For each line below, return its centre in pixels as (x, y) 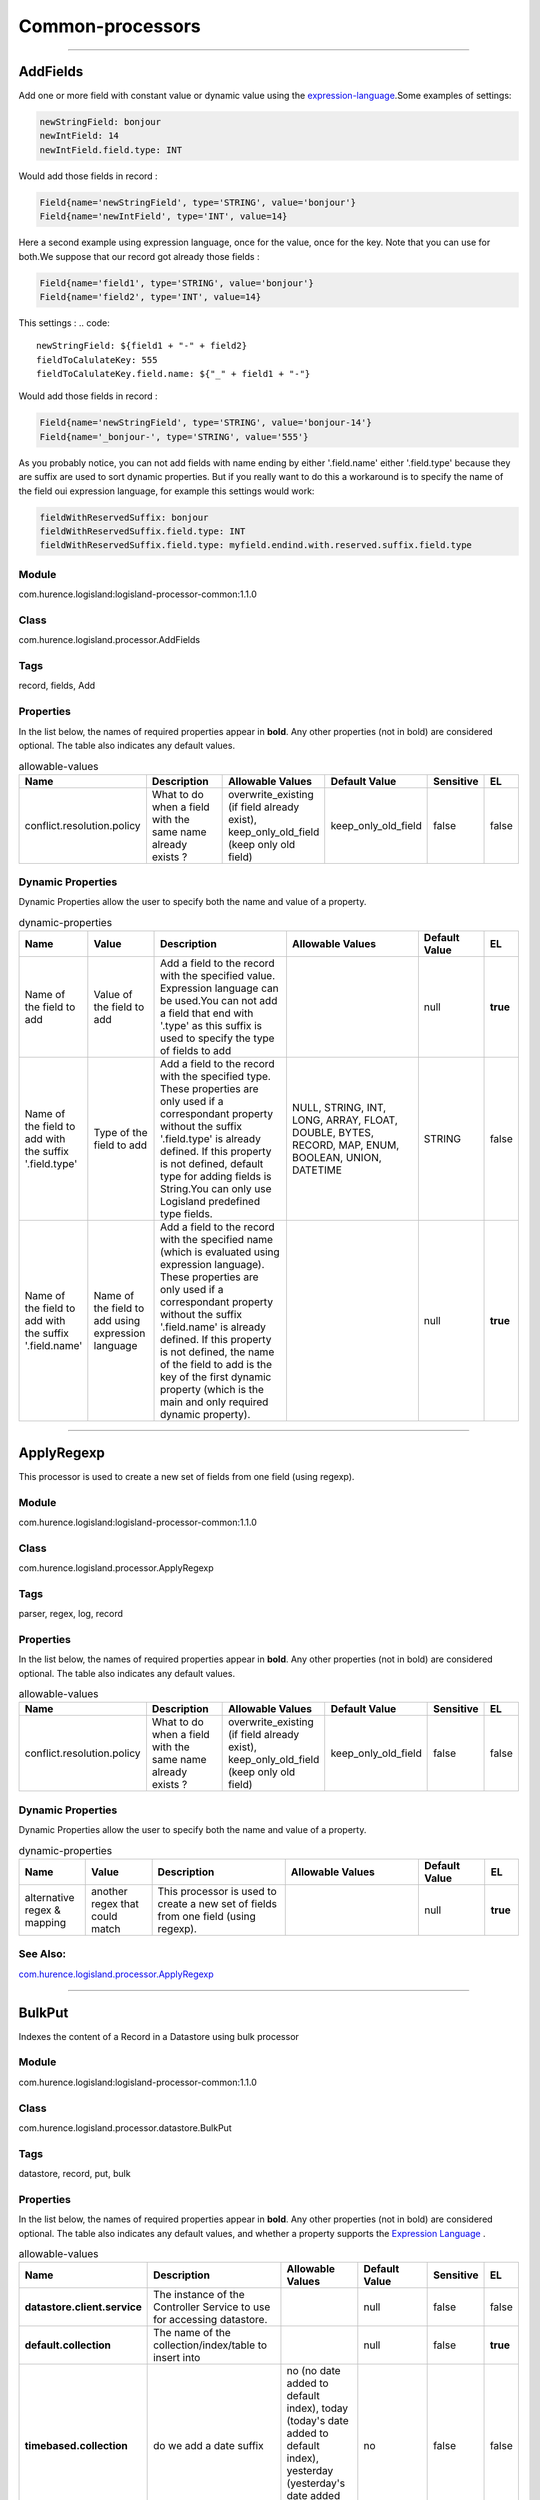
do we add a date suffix (208, 2446)
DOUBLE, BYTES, (332, 1133)
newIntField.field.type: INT (111, 149)
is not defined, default (212, 1164)
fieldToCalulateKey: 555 (97, 359)
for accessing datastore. (210, 2320)
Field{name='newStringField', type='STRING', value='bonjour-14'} (205, 423)
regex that (115, 1903)
